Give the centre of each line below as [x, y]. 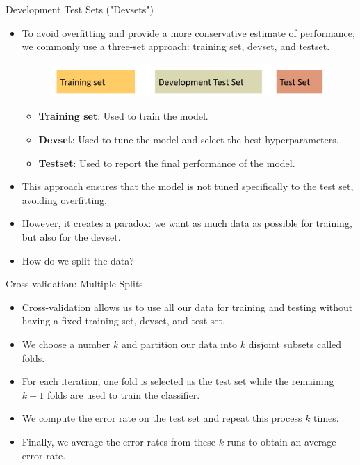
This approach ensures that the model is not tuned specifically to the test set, [188, 186]
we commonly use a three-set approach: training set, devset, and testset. [176, 46]
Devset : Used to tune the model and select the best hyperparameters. [189, 140]
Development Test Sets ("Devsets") [80, 9]
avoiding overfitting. [64, 199]
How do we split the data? [78, 260]
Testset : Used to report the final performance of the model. [167, 163]
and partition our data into [179, 344]
